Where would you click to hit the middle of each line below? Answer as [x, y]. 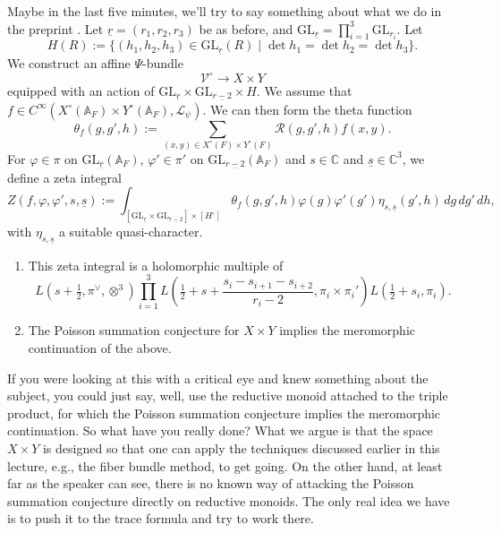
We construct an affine [69, 63]
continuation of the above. [100, 347]
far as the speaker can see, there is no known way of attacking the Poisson [211, 483]
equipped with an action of [81, 90]
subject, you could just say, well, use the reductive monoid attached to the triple [228, 395]
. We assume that [304, 90]
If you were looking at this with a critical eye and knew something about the [218, 378]
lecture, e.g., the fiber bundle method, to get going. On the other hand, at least [225, 465]
